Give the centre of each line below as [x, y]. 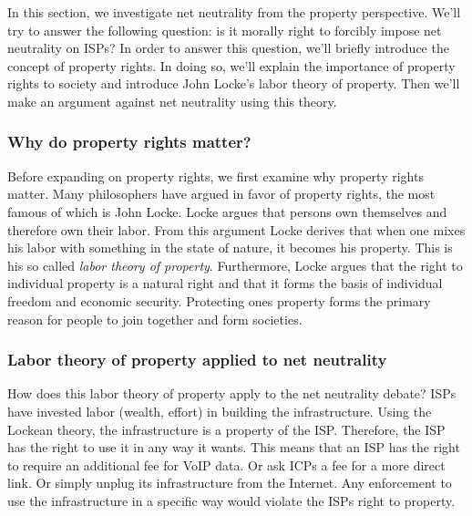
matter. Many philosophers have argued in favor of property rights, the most [221, 194]
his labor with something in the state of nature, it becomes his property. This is [230, 248]
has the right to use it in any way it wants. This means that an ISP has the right [234, 447]
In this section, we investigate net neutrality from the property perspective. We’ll [234, 12]
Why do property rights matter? [129, 142]
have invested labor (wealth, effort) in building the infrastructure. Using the [220, 411]
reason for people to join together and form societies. [155, 319]
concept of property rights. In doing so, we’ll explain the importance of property [231, 65]
